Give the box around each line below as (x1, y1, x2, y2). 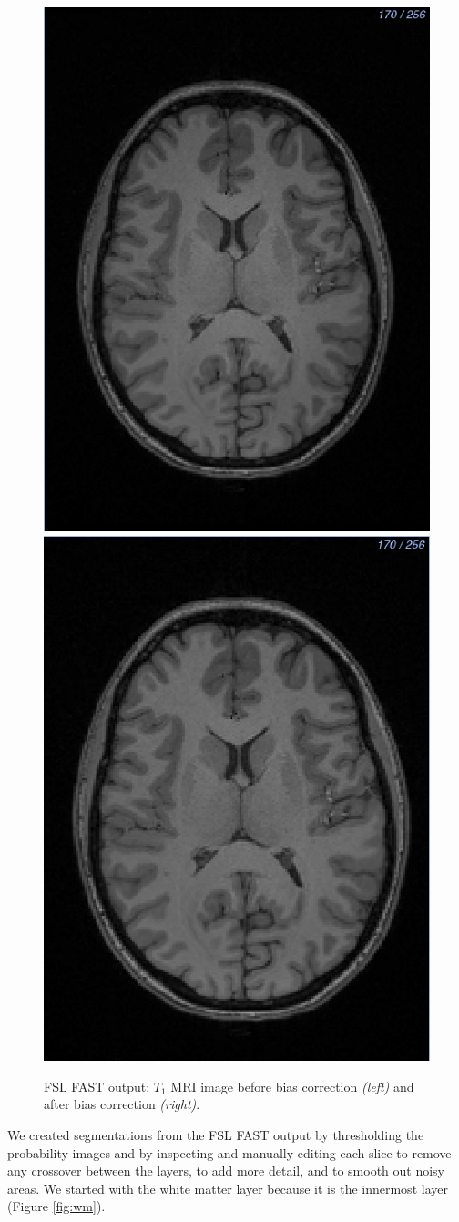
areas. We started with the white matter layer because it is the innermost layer (7, 1178, 448, 1197)
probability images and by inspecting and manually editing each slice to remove (7, 1143, 452, 1162)
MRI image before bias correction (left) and (170, 1076, 414, 1095)
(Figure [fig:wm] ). (7, 1196, 106, 1216)
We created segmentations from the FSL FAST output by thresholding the (7, 1125, 424, 1145)
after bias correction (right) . (44, 1094, 200, 1114)
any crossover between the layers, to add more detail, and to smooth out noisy (7, 1161, 445, 1180)
